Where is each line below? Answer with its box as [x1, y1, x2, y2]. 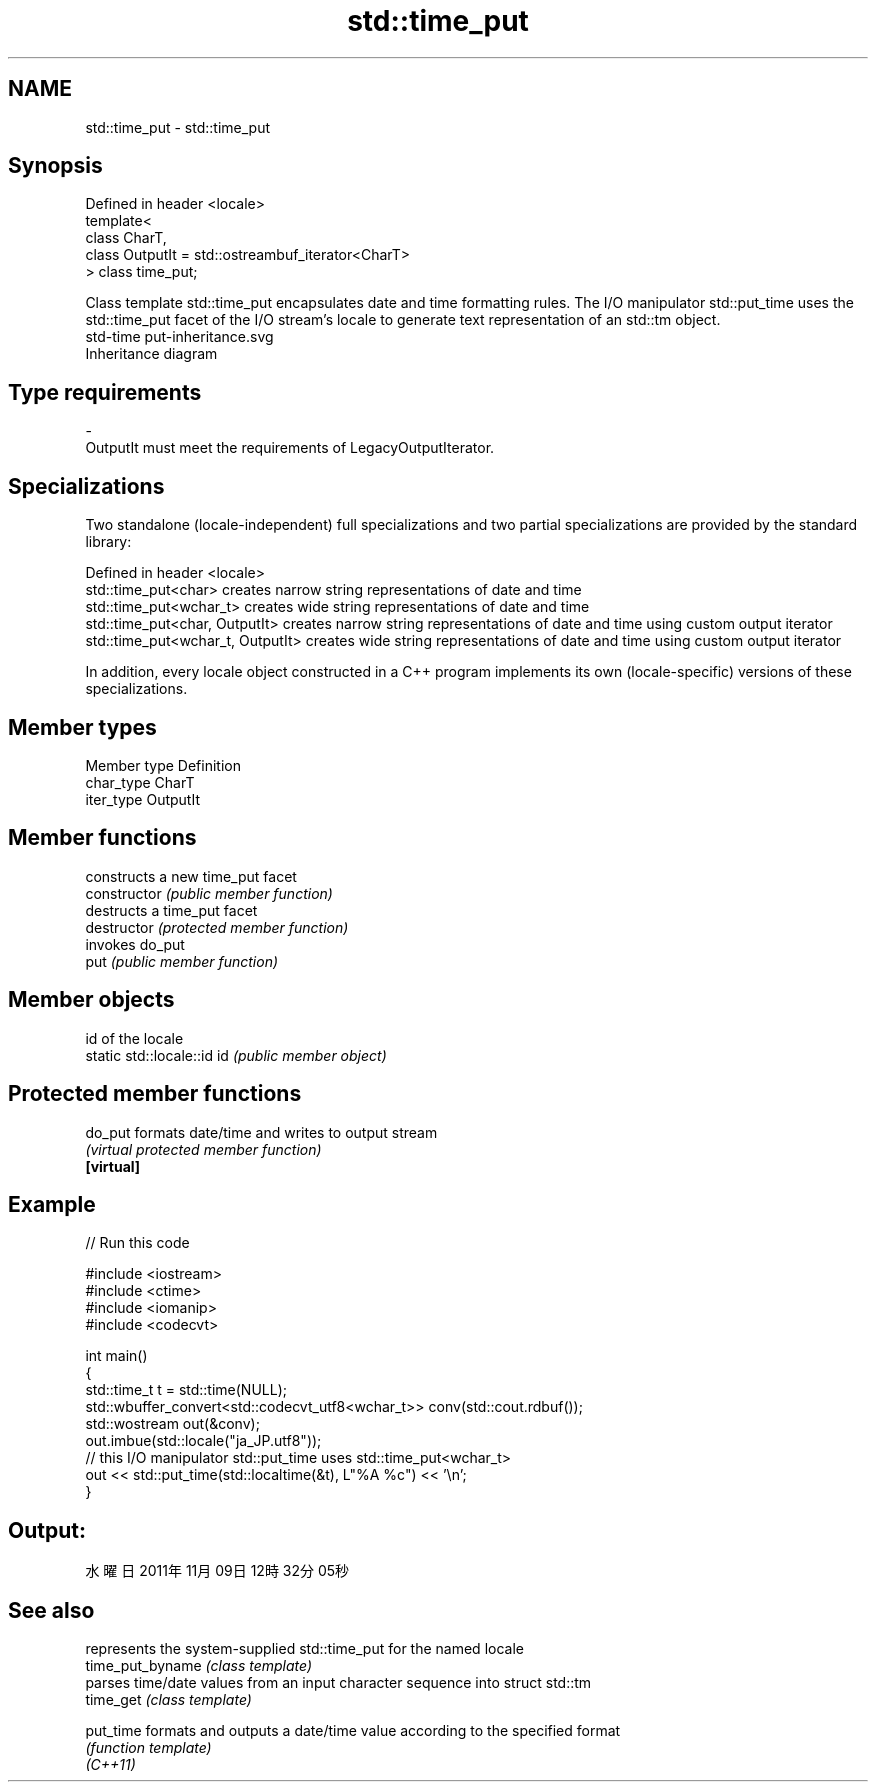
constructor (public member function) [85, 884, 333, 902]
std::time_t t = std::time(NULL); [85, 1381, 287, 1399]
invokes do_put [85, 935, 185, 953]
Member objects [8, 987, 175, 1013]
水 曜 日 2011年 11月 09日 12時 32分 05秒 [85, 1562, 350, 1580]
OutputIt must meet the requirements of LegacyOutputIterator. [85, 439, 495, 457]
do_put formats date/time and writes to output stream [85, 1123, 438, 1141]
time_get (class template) [85, 1691, 252, 1709]
